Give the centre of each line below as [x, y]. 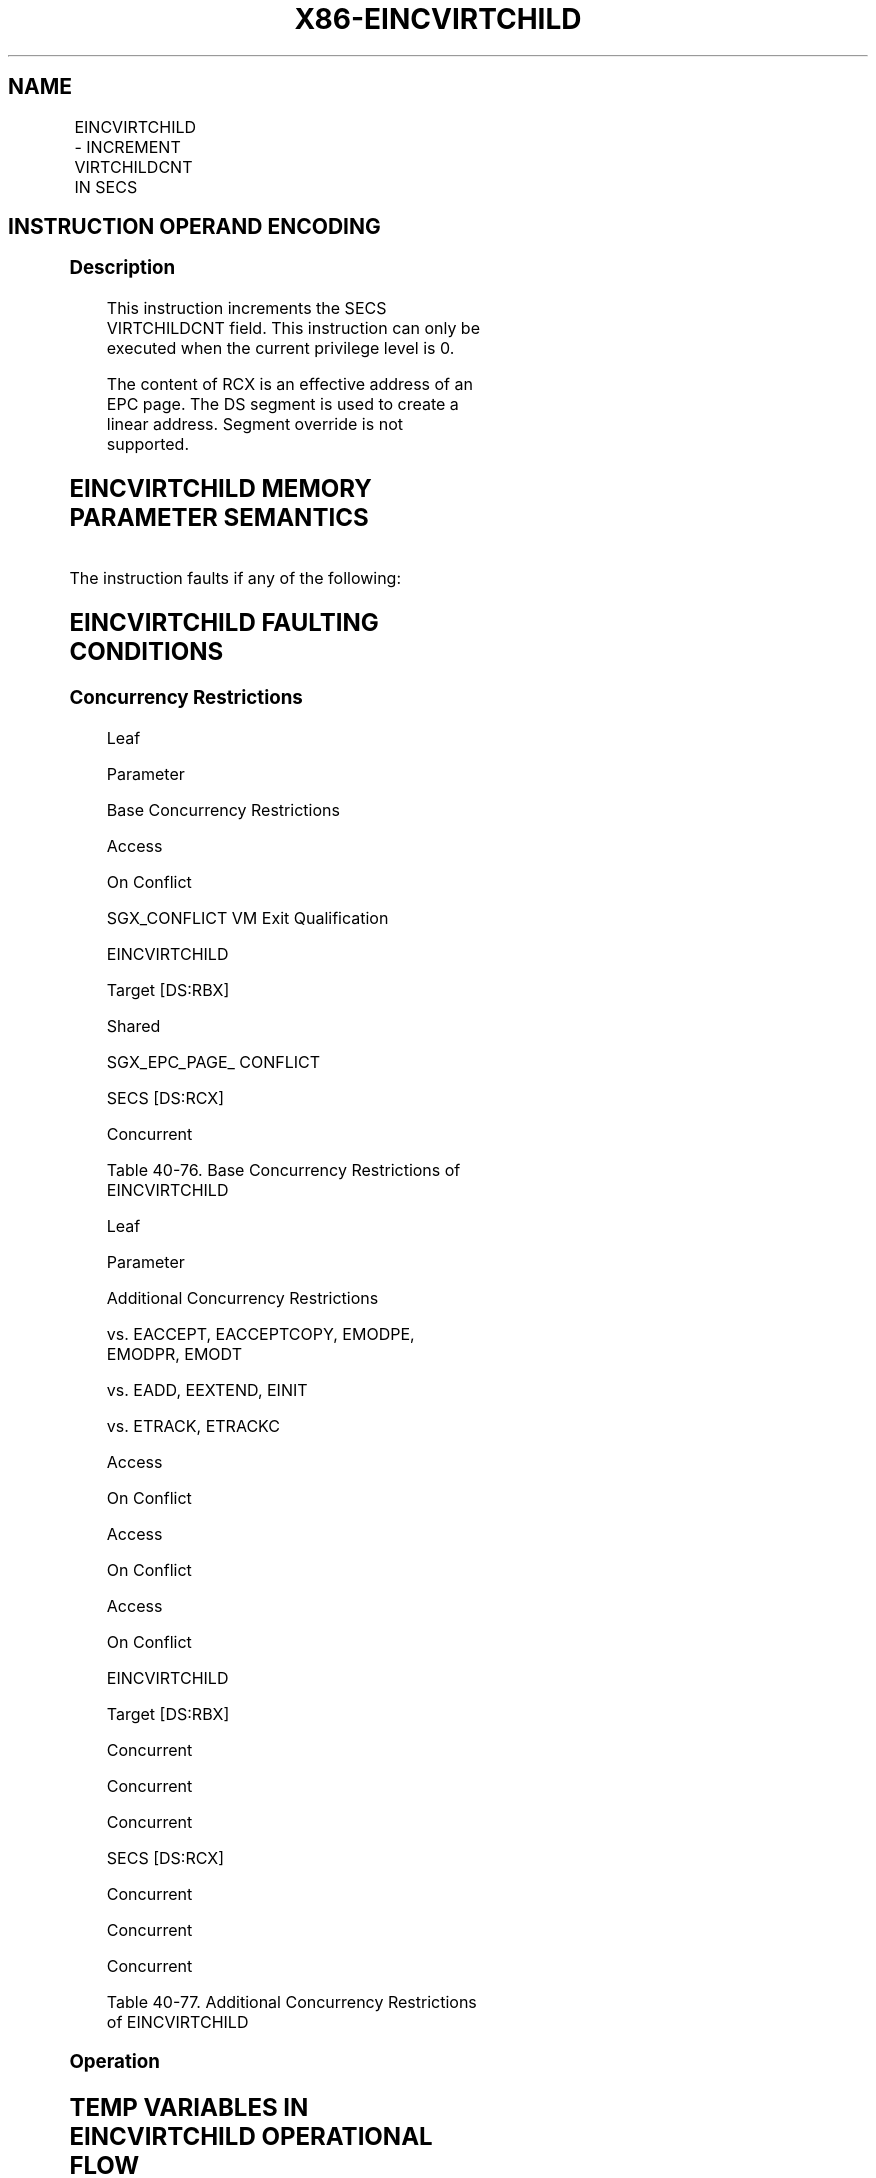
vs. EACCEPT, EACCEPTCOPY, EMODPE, [260, 1333]
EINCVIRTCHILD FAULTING [224, 622]
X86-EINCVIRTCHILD [438, 19]
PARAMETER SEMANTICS [219, 518]
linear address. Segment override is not [254, 424]
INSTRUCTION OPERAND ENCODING [194, 227]
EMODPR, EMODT [174, 1353]
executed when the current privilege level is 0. [280, 348]
